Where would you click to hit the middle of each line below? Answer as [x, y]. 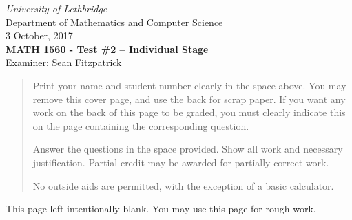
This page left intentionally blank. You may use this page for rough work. [161, 209]
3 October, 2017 [39, 35]
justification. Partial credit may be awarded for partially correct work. [181, 162]
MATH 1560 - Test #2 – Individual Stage [107, 48]
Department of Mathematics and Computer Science [114, 22]
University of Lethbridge [56, 8]
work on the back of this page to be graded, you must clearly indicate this [189, 112]
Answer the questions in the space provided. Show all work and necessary [188, 149]
